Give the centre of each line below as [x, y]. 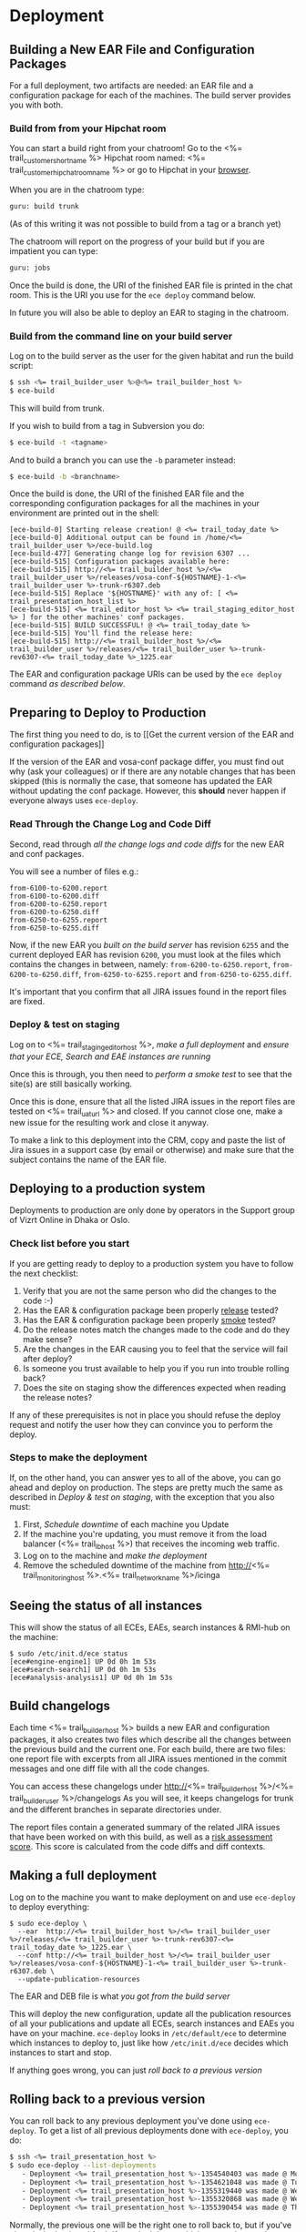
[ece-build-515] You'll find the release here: [102, 634]
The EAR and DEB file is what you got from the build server [120, 1996]
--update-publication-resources [79, 1980]
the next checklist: [44, 1273]
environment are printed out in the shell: [84, 513]
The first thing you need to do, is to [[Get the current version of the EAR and [152, 735]
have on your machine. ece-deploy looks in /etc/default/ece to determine [148, 2033]
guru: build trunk [44, 206]
